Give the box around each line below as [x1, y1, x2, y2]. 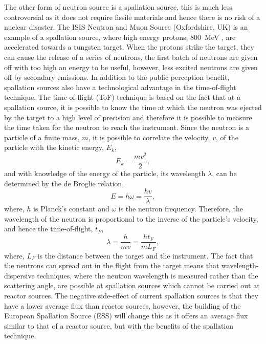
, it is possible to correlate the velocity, [88, 132, 210, 142]
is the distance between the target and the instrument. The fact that [37, 250, 253, 261]
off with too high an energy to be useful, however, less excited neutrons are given [4, 61, 258, 72]
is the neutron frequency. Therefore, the [118, 203, 243, 214]
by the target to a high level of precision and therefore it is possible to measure [4, 112, 252, 122]
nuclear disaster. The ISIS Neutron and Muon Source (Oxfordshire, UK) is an [4, 21, 248, 32]
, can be [212, 168, 237, 179]
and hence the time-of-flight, [4, 223, 93, 234]
